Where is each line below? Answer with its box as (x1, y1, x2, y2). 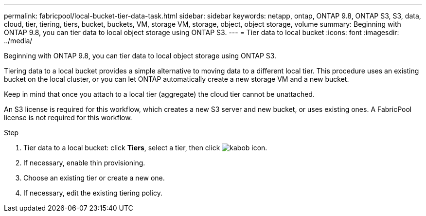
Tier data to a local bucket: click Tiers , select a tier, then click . (23, 144, 267, 152)
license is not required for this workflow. (4, 113, 132, 122)
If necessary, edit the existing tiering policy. (23, 189, 162, 197)
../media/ (4, 36, 33, 45)
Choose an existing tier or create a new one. (23, 174, 165, 182)
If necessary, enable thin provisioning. (23, 159, 145, 167)
